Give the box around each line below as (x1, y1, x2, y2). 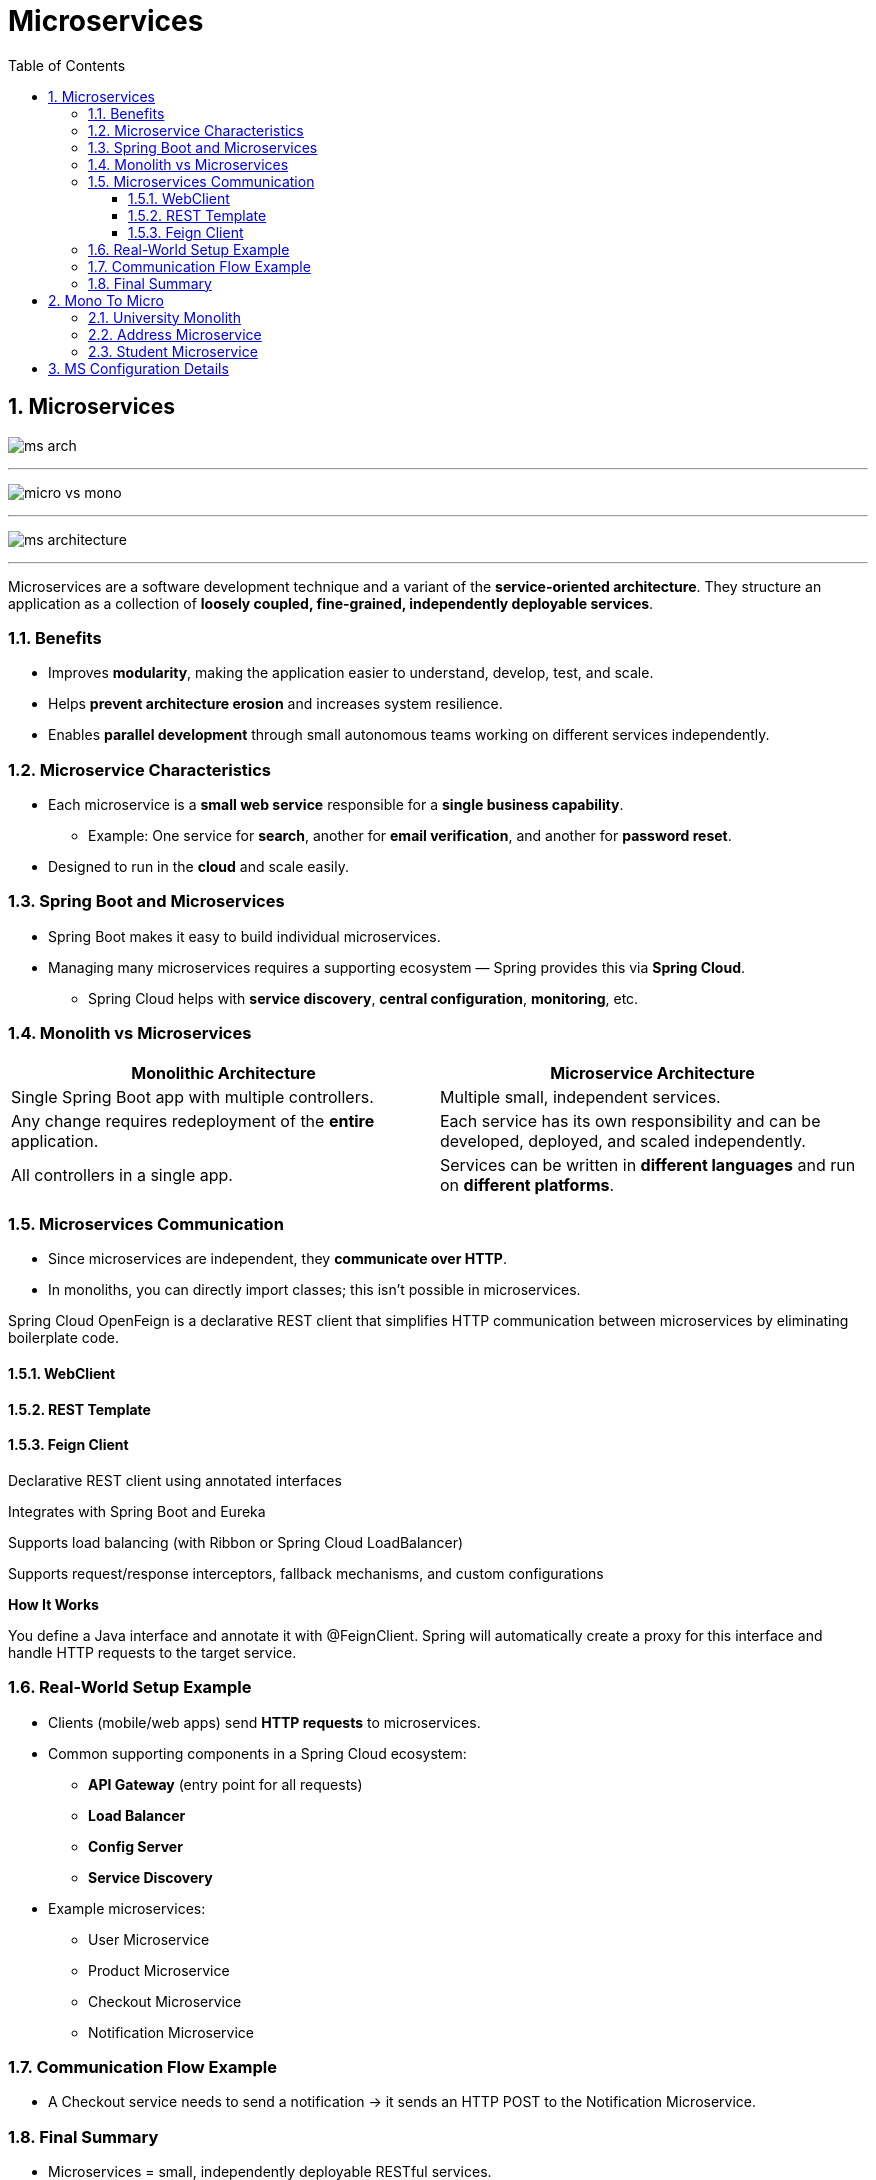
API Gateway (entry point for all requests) (88, 1775, 363, 1793)
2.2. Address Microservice (88, 325, 262, 343)
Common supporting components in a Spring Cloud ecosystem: (48, 1744, 467, 1762)
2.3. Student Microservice (88, 342, 258, 360)
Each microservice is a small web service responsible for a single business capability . (48, 796, 624, 814)
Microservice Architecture (550, 1062, 755, 1083)
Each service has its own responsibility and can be (440, 1110, 821, 1131)
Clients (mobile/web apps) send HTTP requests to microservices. (48, 1713, 481, 1731)
